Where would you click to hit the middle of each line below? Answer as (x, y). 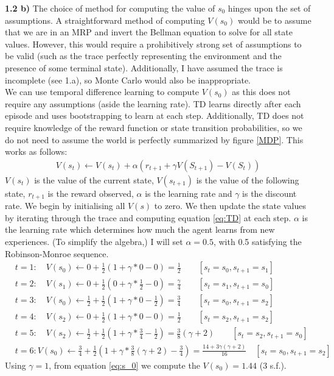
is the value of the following (248, 179)
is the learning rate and (189, 193)
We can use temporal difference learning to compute (102, 92)
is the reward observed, (91, 193)
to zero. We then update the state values (230, 206)
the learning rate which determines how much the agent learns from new (140, 229)
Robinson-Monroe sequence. (57, 253)
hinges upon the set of (269, 8)
